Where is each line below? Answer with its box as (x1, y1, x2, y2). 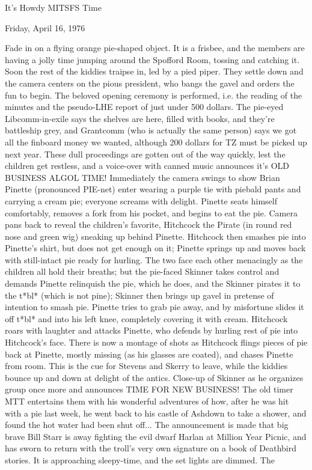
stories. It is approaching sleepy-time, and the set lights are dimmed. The (5, 453, 275, 466)
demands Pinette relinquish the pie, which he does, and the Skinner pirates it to (5, 277, 301, 290)
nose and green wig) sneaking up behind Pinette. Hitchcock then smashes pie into (5, 230, 306, 242)
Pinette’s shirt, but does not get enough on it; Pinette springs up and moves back (5, 242, 306, 254)
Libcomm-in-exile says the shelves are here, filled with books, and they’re (5, 112, 275, 124)
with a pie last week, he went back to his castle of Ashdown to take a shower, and (5, 406, 307, 419)
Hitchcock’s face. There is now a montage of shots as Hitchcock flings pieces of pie (5, 336, 308, 349)
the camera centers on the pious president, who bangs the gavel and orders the (5, 76, 295, 89)
